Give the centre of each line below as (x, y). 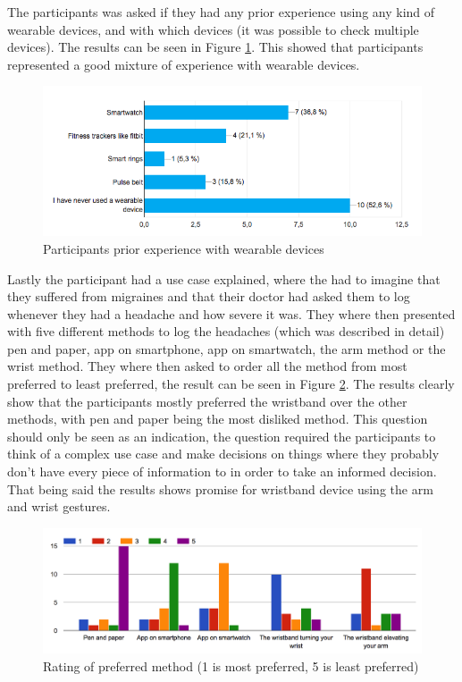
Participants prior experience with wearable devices (184, 248)
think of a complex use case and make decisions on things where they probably (223, 454)
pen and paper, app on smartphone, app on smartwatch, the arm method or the (227, 348)
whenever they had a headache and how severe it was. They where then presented (231, 313)
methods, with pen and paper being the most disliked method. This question (218, 419)
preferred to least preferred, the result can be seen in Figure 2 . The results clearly (231, 384)
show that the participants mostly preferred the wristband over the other (207, 401)
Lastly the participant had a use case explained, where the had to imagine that (224, 278)
